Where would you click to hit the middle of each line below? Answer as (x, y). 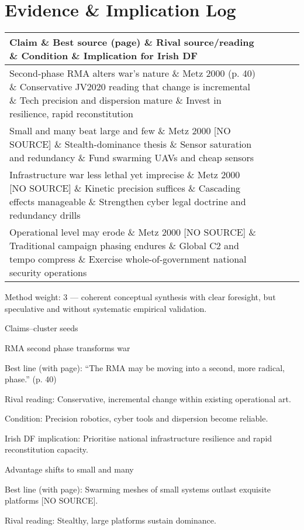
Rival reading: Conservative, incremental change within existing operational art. (148, 398)
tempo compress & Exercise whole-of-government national (128, 259)
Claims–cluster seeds (42, 328)
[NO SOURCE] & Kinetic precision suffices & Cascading (125, 188)
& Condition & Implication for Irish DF (103, 56)
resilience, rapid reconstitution (71, 114)
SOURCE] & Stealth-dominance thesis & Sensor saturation (131, 144)
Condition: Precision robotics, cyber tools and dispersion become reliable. (137, 418)
